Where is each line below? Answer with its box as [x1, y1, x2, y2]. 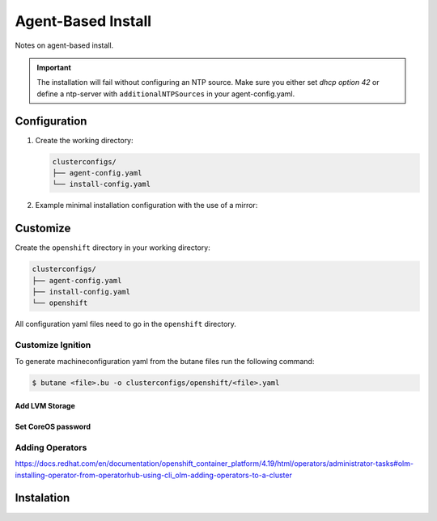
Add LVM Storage [15, 401, 76, 411]
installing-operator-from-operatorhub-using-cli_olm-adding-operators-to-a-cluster [15, 470, 293, 480]
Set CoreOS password [15, 421, 91, 432]
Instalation [15, 491, 70, 505]
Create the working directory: [35, 135, 134, 145]
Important [36, 62, 72, 72]
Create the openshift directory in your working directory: [15, 243, 210, 252]
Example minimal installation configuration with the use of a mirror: [35, 201, 258, 210]
